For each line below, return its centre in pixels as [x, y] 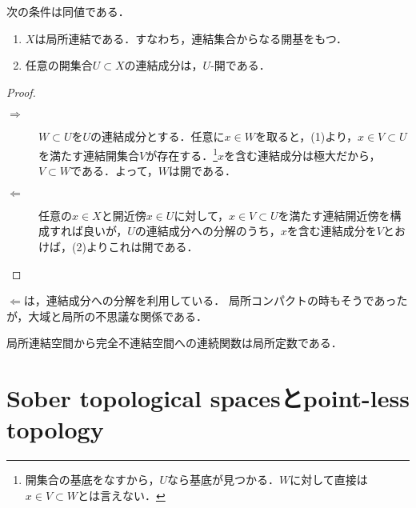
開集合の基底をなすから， [92, 480]
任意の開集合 [59, 65]
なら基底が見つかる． [223, 480]
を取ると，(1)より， [306, 136]
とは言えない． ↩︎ [121, 495]
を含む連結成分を [332, 231]
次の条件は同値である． [68, 11]
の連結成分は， [164, 65]
